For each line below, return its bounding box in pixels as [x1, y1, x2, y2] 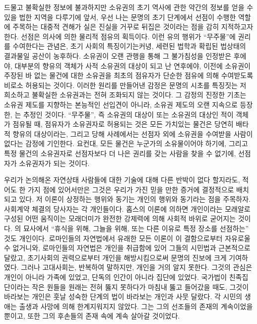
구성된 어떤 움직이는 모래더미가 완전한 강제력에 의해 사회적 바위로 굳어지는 [4, 213, 236, 224]
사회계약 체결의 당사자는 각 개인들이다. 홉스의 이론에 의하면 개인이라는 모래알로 [4, 203, 251, 214]
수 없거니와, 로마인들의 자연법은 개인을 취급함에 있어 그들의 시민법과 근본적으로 [4, 243, 251, 253]
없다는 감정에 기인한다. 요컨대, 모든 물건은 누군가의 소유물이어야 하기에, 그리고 [4, 138, 248, 149]
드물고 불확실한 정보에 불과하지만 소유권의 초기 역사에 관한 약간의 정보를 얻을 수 [4, 2, 254, 12]
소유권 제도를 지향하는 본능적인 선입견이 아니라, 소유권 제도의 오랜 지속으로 [4, 99, 238, 109]
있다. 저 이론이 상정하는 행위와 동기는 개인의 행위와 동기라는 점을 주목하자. [19, 194, 251, 204]
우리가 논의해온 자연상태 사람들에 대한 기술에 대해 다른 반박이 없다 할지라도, [4, 174, 240, 185]
